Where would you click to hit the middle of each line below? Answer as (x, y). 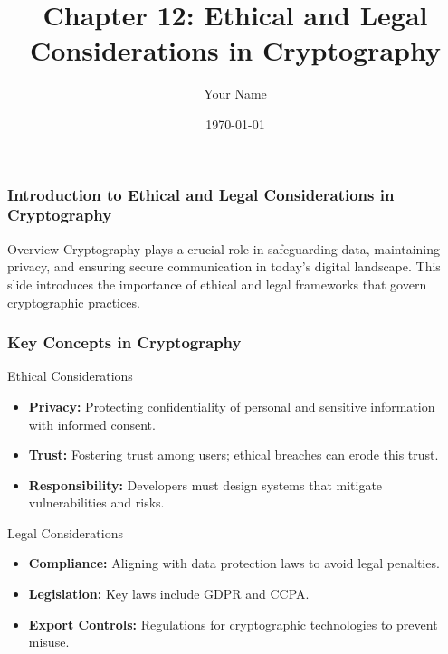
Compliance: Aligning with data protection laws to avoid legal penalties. (234, 563)
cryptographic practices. (74, 302)
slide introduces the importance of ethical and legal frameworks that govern (217, 284)
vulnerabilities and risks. (96, 502)
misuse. (49, 642)
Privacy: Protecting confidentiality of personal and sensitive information (232, 406)
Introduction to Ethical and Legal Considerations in (201, 194)
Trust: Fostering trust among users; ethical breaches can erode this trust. (234, 455)
